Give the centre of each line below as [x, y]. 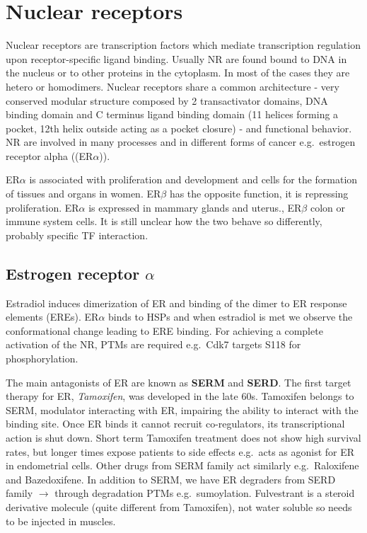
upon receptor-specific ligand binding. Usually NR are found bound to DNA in [176, 58]
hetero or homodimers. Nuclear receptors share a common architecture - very [173, 86]
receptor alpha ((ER [49, 155]
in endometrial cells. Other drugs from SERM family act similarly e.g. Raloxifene [182, 465]
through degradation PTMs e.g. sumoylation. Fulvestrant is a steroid [205, 493]
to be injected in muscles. [61, 521]
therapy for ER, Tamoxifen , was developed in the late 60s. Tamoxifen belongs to [180, 396]
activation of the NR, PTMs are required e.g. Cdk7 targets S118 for [153, 344]
